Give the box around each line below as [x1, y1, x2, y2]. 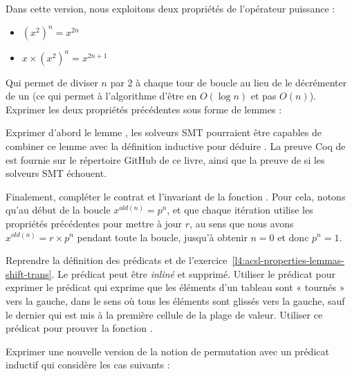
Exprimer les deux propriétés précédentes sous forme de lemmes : [6, 102, 282, 116]
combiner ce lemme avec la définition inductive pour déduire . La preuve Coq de [6, 138, 346, 153]
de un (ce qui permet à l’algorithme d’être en [6, 88, 197, 103]
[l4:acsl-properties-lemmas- [232, 253, 345, 267]
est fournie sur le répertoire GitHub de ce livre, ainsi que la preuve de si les [6, 152, 325, 167]
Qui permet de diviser [6, 75, 98, 89]
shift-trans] [6, 266, 52, 281]
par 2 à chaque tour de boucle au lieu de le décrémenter [110, 75, 347, 89]
